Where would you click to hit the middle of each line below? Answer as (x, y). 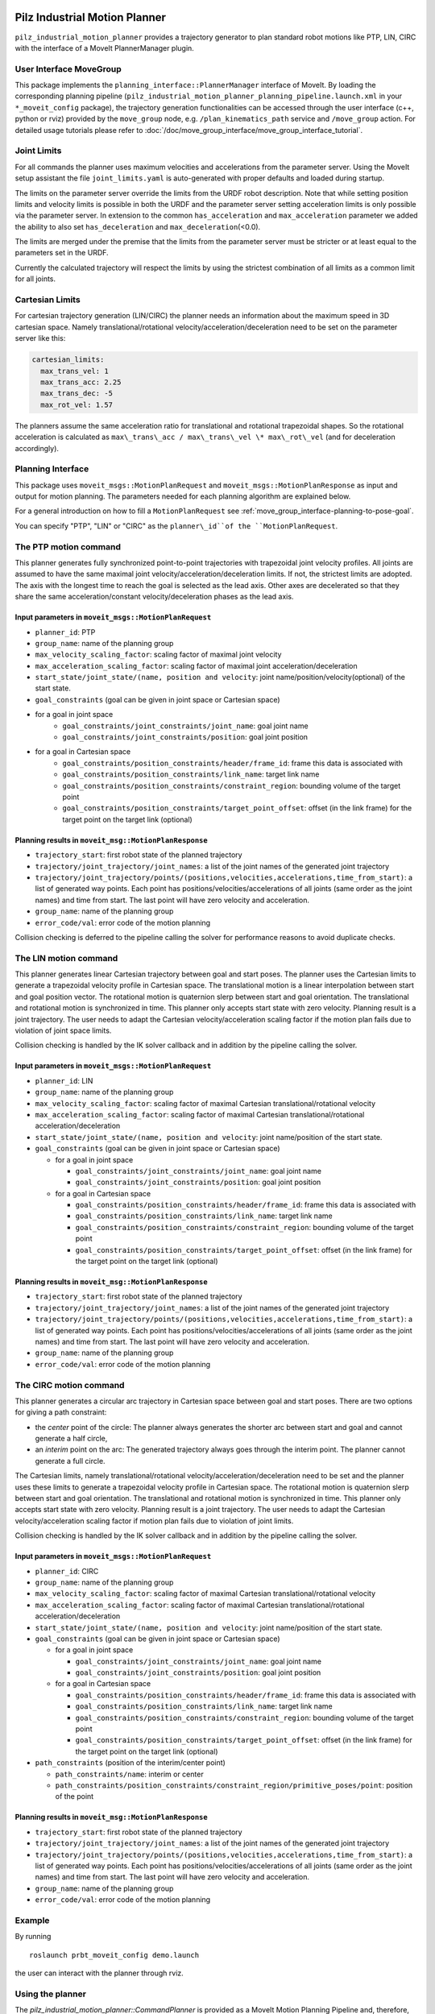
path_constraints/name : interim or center (130, 1774)
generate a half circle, (71, 1439)
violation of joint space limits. (63, 1030)
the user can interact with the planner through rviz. (99, 1973)
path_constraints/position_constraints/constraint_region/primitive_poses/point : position (234, 1785)
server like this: (40, 338)
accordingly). (37, 448)
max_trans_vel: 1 (75, 371)
